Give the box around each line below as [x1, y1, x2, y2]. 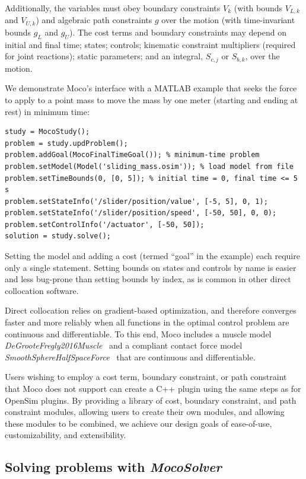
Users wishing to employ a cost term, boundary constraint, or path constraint [5, 371, 287, 383]
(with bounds [234, 2, 283, 14]
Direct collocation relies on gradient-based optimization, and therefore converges [5, 304, 297, 317]
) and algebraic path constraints [36, 14, 152, 26]
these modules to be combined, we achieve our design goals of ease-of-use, [5, 417, 272, 429]
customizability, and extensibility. [5, 429, 126, 441]
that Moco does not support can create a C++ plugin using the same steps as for [5, 382, 301, 394]
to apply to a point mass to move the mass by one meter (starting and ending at [5, 93, 298, 106]
